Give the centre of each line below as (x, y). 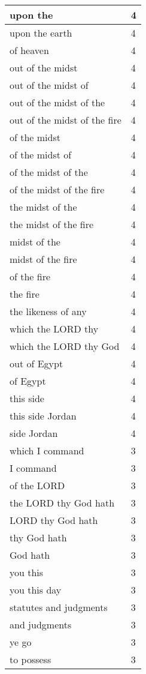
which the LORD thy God (65, 346)
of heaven (29, 50)
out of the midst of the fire (66, 120)
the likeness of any (48, 311)
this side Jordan (43, 416)
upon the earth (41, 33)
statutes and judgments (59, 607)
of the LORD (37, 485)
